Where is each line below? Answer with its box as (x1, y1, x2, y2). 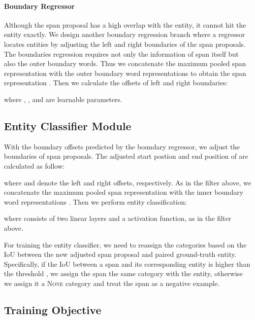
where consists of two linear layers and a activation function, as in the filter (4, 213, 231, 223)
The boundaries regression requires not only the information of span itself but (4, 48, 239, 59)
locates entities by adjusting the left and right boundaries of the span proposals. (4, 38, 246, 49)
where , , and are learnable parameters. (4, 94, 122, 104)
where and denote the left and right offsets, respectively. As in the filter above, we (4, 177, 252, 187)
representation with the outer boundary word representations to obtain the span (4, 68, 246, 78)
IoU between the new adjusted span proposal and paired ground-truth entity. (4, 249, 237, 259)
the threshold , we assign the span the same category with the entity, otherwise (4, 268, 243, 279)
